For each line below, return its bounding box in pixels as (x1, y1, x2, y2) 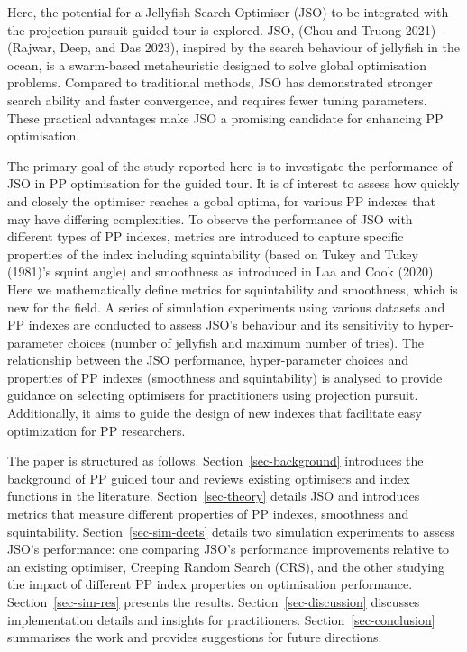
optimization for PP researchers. (7, 421, 186, 439)
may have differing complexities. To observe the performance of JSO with (7, 209, 413, 228)
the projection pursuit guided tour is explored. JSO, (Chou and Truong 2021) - (7, 20, 444, 39)
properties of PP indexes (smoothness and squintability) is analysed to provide (7, 367, 443, 386)
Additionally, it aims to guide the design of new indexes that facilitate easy (7, 403, 422, 422)
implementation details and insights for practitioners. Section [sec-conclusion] (7, 610, 435, 629)
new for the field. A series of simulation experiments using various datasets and (7, 297, 445, 316)
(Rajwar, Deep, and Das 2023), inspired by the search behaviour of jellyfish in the (7, 38, 460, 57)
